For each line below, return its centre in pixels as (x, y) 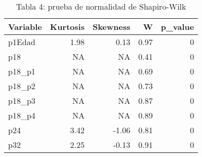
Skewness (111, 27)
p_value (177, 27)
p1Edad (22, 42)
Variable (25, 27)
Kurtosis (67, 27)
